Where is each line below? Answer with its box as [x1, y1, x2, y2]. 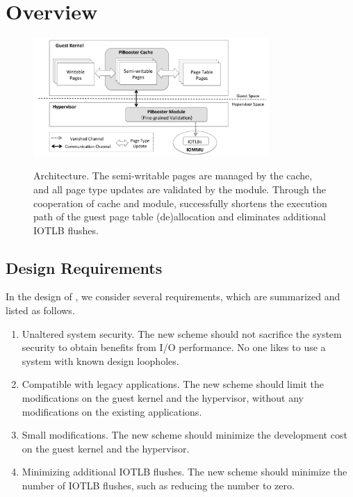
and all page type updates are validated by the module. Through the [33, 181, 326, 196]
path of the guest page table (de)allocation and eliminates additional [33, 209, 326, 224]
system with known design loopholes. [22, 353, 179, 368]
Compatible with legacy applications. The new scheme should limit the [22, 377, 325, 391]
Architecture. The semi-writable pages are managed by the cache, [33, 168, 313, 183]
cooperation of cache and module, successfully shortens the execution [33, 195, 327, 210]
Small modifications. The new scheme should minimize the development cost [22, 427, 347, 442]
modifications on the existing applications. [22, 404, 202, 418]
